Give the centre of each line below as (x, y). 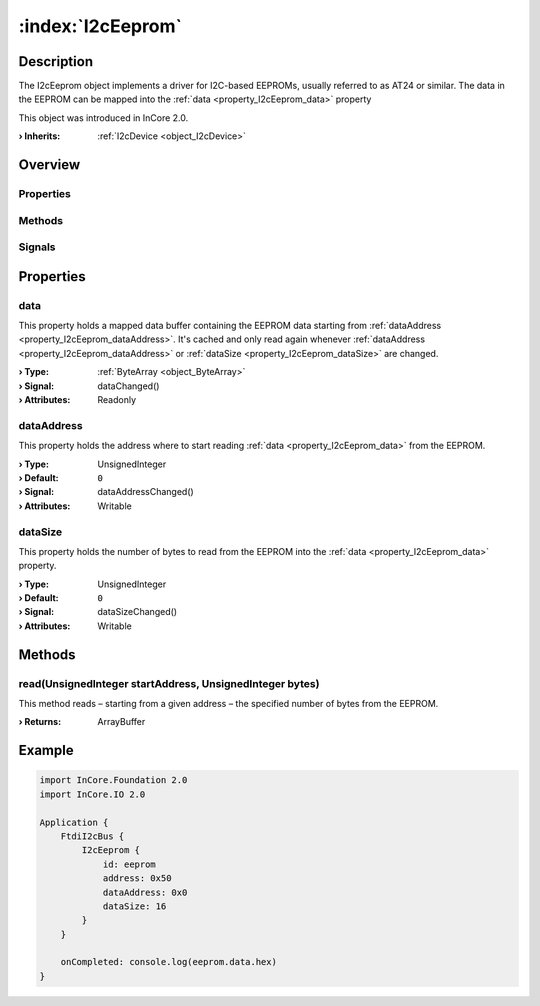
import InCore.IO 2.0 (92, 794)
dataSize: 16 (134, 906)
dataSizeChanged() (137, 612)
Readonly (117, 400)
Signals (37, 247)
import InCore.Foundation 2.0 (113, 780)
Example (46, 750)
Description (56, 61)
